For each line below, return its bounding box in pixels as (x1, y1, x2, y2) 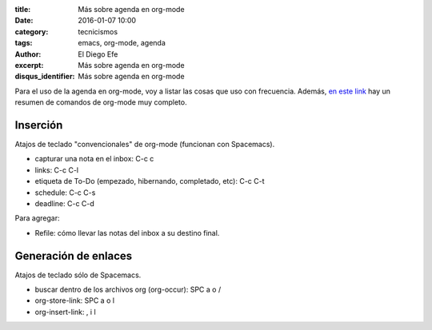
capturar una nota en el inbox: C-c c (34, 154, 154, 164)
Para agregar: (14, 213, 60, 223)
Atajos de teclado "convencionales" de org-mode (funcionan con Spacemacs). (14, 140, 275, 149)
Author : (14, 49, 42, 59)
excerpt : (14, 60, 44, 70)
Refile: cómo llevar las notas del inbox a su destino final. (34, 228, 220, 237)
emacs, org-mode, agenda (78, 38, 166, 48)
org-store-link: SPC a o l (34, 296, 115, 305)
